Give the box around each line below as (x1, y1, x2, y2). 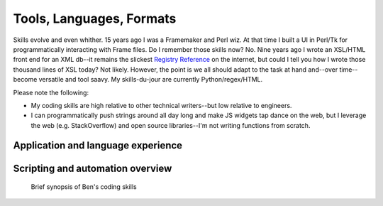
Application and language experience (13, 139, 183, 152)
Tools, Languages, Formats (13, 11, 177, 26)
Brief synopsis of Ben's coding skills (30, 183, 138, 191)
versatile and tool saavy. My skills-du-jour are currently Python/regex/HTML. (38, 75, 263, 84)
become (13, 75, 38, 84)
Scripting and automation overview (13, 162, 172, 174)
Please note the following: (13, 88, 89, 97)
